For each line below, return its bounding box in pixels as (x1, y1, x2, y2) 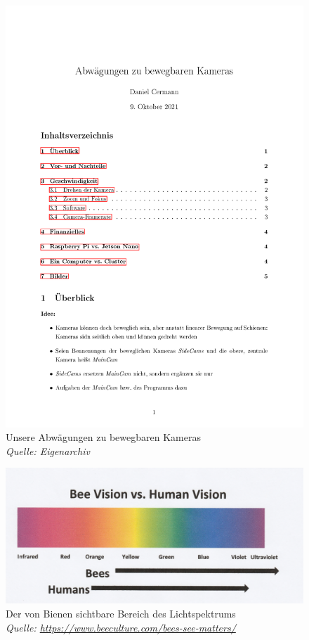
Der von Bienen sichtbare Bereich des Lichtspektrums (6, 606, 236, 621)
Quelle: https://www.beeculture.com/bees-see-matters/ (6, 620, 236, 634)
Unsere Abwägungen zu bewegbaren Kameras (6, 430, 201, 444)
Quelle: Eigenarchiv (6, 443, 90, 458)
